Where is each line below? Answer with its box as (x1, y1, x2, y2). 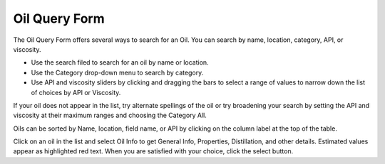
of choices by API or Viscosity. (31, 88, 121, 97)
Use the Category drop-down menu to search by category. (31, 68, 204, 77)
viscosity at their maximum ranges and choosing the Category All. (13, 111, 207, 120)
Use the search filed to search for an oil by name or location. (31, 58, 210, 67)
